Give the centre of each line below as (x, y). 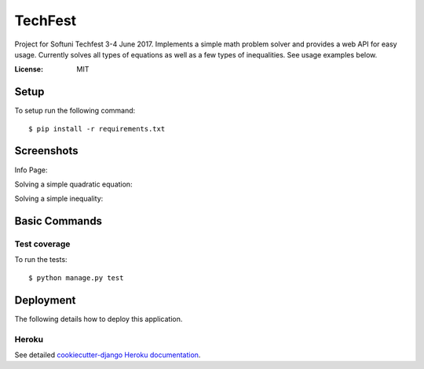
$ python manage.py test (76, 278)
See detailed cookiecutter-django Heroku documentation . (108, 355)
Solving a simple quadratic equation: (73, 184)
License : (29, 69)
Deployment (45, 300)
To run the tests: (41, 260)
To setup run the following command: (75, 111)
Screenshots (46, 151)
